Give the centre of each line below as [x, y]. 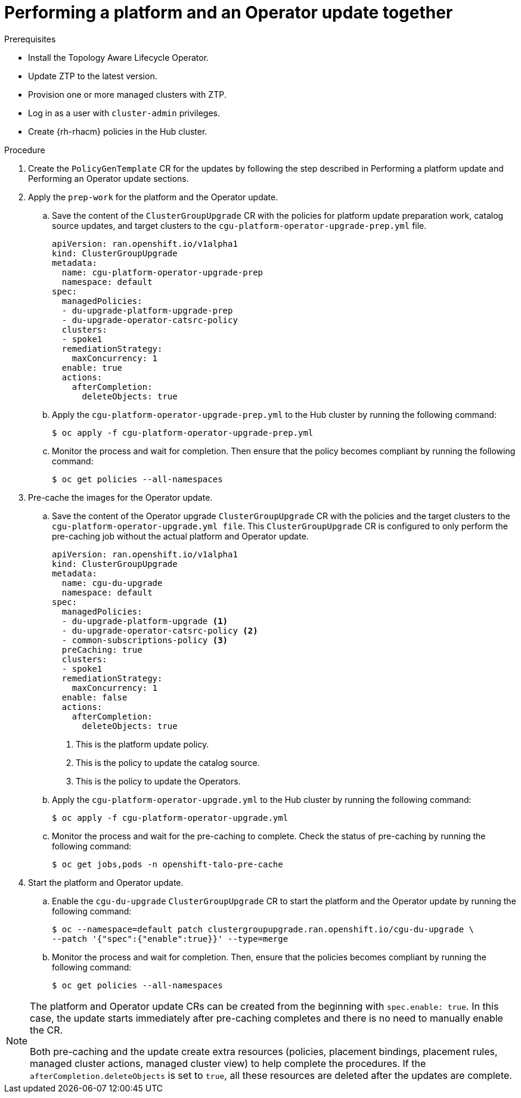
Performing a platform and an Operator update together [229, 13]
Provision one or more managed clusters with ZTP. [127, 94]
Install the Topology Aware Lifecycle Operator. [119, 57]
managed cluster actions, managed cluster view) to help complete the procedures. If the [228, 1063]
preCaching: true [102, 649]
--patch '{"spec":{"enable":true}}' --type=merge [170, 939]
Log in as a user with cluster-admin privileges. [124, 113]
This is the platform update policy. [142, 744]
